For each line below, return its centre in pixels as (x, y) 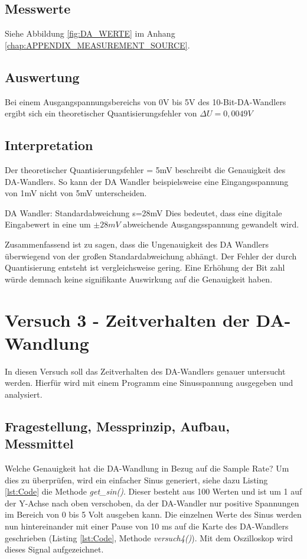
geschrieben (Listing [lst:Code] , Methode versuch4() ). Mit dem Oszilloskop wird (149, 537)
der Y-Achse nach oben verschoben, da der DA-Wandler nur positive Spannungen (152, 503)
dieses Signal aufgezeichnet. (54, 549)
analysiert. (24, 394)
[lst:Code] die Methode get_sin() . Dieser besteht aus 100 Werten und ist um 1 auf (153, 491)
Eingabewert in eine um (48, 224)
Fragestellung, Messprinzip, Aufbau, (117, 426)
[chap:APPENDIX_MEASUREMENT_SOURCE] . (97, 45)
